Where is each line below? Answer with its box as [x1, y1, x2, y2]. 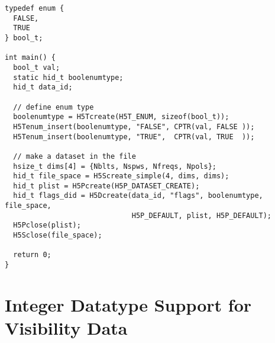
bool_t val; [13, 63, 60, 72]
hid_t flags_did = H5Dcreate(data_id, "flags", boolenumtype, [13, 191, 263, 200]
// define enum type [13, 102, 94, 111]
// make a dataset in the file [13, 152, 136, 161]
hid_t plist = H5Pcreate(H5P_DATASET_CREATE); [13, 181, 200, 190]
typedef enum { [5, 4, 64, 12]
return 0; [13, 251, 51, 259]
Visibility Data [5, 316, 128, 340]
